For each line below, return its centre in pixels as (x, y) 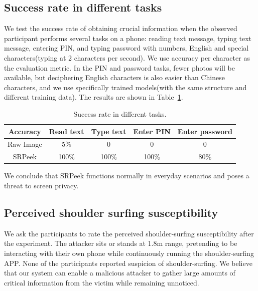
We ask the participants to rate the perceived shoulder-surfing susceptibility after (129, 233)
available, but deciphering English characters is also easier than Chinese (114, 77)
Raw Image (25, 144)
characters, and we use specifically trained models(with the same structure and (125, 87)
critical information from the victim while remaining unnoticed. (102, 282)
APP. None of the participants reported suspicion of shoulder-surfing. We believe (128, 263)
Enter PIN (152, 131)
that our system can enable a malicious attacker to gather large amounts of (120, 273)
